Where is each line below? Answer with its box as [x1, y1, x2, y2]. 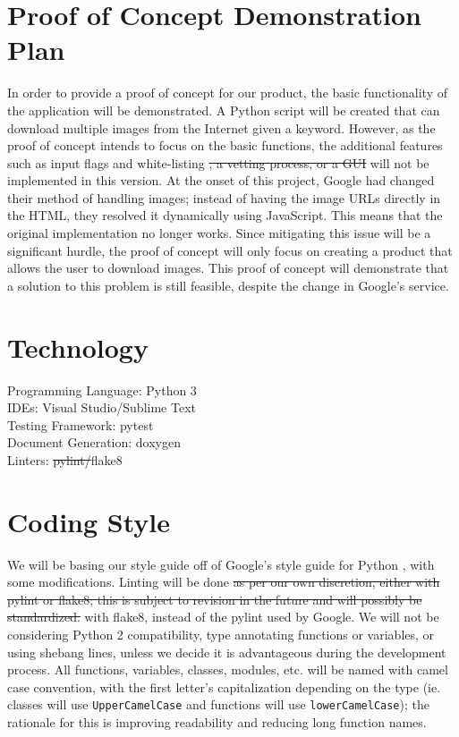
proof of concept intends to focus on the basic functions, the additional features [7, 136, 443, 155]
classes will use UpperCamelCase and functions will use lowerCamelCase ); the [7, 695, 429, 714]
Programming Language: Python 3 [7, 380, 197, 399]
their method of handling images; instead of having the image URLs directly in [7, 188, 441, 207]
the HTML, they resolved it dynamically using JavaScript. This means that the [7, 206, 443, 224]
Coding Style [7, 503, 171, 539]
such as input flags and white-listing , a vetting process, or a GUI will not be [7, 153, 429, 172]
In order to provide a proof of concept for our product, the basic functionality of [7, 83, 447, 102]
